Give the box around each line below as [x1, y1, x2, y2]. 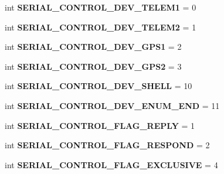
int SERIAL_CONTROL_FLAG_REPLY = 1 [5, 119, 195, 131]
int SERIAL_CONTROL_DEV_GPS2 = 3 [5, 60, 182, 72]
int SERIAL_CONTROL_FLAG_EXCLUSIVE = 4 [5, 158, 218, 170]
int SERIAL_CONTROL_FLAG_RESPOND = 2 [5, 139, 210, 151]
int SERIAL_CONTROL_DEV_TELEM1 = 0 [5, 1, 196, 13]
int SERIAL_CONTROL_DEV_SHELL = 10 [5, 80, 192, 92]
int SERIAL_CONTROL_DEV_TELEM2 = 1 [5, 21, 196, 33]
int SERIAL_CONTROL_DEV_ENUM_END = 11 [5, 99, 220, 111]
